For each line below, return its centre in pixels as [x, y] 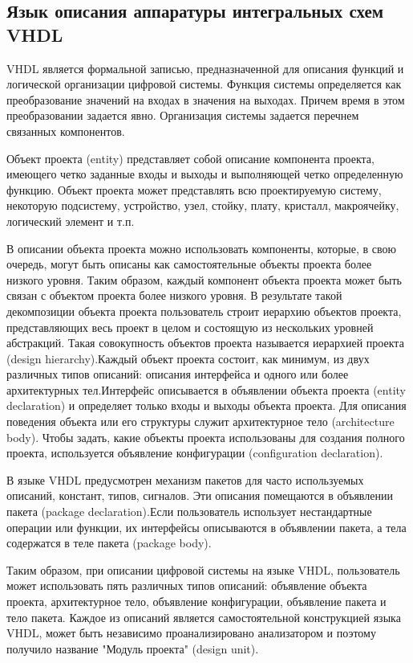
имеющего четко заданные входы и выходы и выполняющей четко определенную [205, 174]
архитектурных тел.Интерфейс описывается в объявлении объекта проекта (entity [206, 389]
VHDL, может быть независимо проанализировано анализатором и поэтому [191, 633]
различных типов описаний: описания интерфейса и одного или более [178, 374]
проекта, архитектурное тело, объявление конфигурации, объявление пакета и [196, 601]
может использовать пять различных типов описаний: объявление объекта [187, 585]
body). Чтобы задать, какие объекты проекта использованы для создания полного [206, 437]
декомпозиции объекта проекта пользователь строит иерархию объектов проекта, [204, 311]
